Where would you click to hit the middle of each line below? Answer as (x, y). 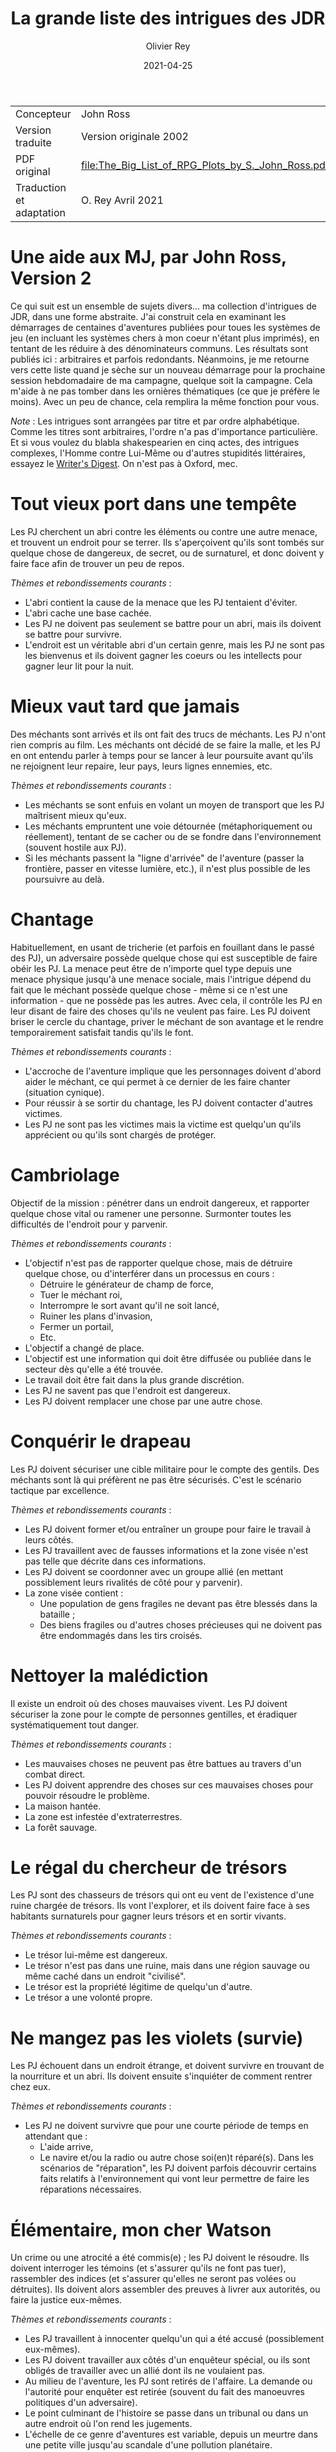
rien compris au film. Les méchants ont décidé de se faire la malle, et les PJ (165, 744)
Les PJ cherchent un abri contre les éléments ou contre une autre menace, (164, 531)
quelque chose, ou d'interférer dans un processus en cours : (149, 1273)
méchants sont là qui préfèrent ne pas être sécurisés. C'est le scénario (156, 1479)
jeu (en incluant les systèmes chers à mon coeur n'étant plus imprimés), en (165, 338)
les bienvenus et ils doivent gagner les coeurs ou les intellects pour (163, 655)
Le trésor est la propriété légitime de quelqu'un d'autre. (138, 1987)
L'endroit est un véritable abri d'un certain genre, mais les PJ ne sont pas (174, 644)
